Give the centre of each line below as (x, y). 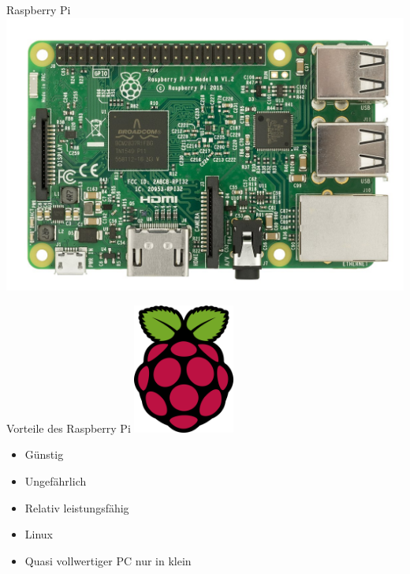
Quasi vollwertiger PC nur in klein (108, 560)
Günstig (44, 454)
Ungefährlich (56, 480)
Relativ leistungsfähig (77, 507)
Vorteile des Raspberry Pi (69, 428)
